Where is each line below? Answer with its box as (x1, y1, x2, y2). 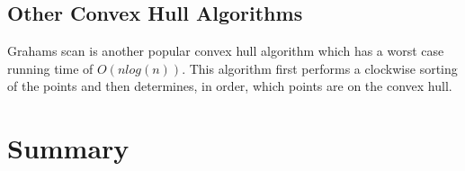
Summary (7, 130, 130, 166)
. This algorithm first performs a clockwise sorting (182, 58, 458, 77)
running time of (7, 58, 94, 77)
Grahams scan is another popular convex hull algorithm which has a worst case (7, 41, 444, 60)
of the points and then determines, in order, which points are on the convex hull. (7, 76, 452, 95)
